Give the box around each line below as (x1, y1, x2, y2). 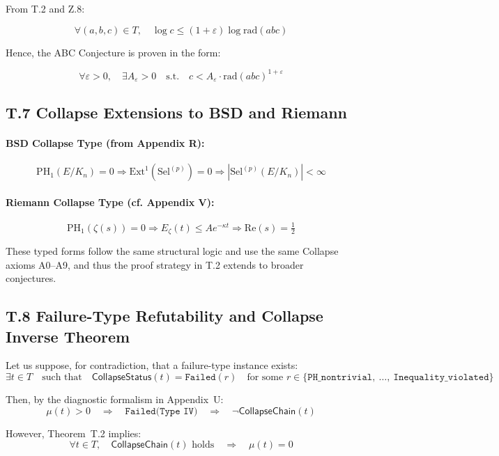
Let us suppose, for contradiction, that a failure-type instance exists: (6, 358, 298, 372)
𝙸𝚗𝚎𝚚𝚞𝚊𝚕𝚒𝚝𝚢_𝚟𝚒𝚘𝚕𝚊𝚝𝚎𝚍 (393, 372, 489, 382)
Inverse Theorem (6, 325, 130, 347)
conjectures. (6, 271, 56, 285)
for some (247, 372, 284, 382)
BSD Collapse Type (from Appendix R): (6, 136, 205, 150)
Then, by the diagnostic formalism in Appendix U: (6, 392, 224, 406)
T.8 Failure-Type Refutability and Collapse (6, 305, 323, 327)
